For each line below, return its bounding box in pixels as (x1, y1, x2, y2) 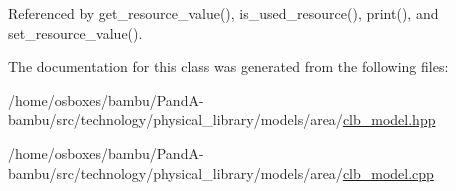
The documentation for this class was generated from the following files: (8, 56, 449, 77)
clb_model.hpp (342, 109, 436, 130)
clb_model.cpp (342, 162, 434, 183)
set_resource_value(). (8, 22, 143, 43)
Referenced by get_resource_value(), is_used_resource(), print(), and (8, 3, 439, 23)
